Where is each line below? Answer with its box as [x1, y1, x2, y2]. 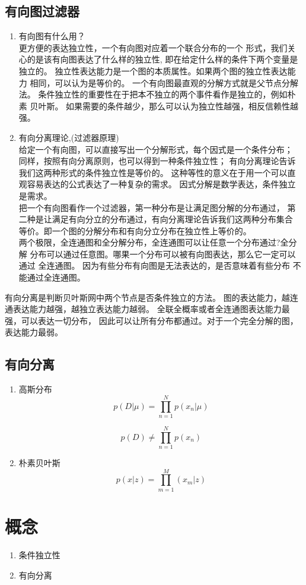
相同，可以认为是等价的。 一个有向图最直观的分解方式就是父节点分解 [30, 76, 299, 89]
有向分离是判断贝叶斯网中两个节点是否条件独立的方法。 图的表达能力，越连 [5, 291, 298, 303]
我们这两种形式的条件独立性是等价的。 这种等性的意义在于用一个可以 [18, 166, 288, 178]
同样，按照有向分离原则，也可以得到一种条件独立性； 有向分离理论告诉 [18, 155, 296, 167]
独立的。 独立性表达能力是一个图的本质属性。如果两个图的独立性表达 [18, 64, 288, 77]
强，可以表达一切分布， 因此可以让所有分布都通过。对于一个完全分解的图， [5, 314, 298, 326]
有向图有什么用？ [18, 30, 85, 42]
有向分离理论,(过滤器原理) [18, 131, 119, 143]
